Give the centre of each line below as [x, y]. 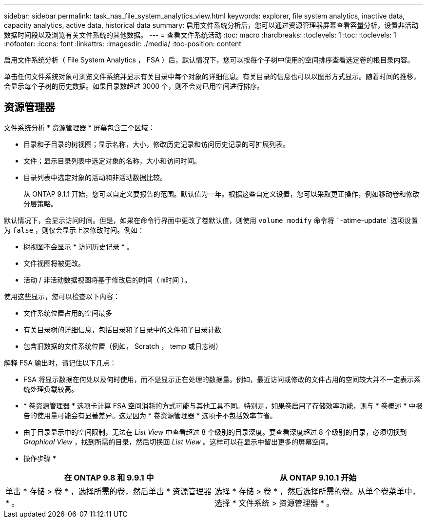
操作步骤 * [40, 458]
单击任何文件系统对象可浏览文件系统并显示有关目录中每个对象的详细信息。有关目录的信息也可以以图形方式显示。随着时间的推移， [212, 76]
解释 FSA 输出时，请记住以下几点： [60, 362]
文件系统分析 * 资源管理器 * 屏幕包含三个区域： [79, 127]
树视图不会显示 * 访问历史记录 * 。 [78, 246]
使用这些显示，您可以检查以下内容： [62, 296]
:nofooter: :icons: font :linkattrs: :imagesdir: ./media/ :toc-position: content [123, 44]
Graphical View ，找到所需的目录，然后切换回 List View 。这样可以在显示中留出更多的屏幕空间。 [178, 442]
